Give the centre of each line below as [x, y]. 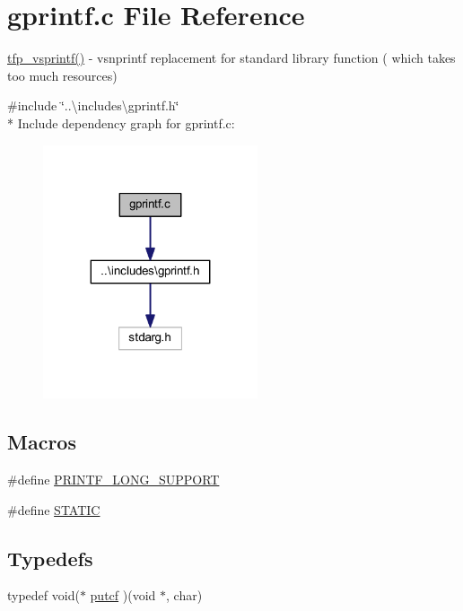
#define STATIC [54, 509]
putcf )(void [123, 595]
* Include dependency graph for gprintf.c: [121, 122]
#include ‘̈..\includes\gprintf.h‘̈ [93, 105]
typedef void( [44, 595]
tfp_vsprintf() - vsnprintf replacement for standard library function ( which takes [231, 58]
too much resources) [62, 75]
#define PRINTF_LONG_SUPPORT [114, 480]
